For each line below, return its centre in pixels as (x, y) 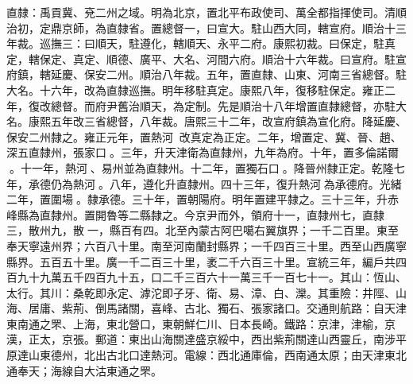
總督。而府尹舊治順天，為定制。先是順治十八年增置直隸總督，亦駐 (223, 105)
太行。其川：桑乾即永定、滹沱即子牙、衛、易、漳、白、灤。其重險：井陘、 (201, 292)
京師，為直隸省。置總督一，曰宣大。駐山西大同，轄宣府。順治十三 (234, 27)
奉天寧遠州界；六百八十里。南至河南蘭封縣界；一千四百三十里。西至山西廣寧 (206, 245)
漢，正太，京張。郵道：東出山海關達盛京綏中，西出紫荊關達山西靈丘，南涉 (201, 339)
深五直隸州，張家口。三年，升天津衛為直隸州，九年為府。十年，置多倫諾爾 (203, 152)
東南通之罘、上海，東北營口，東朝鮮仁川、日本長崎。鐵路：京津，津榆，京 (201, 323)
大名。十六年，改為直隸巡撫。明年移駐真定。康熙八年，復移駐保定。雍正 (195, 89)
